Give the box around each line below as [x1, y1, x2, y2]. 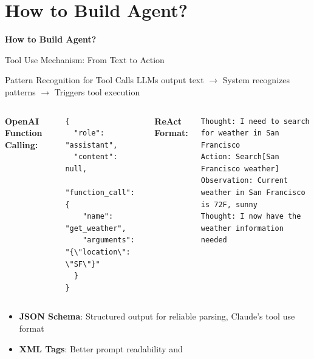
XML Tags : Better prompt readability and [19, 342, 183, 355]
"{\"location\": [65, 248, 131, 257]
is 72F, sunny [200, 200, 258, 209]
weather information [200, 224, 284, 233]
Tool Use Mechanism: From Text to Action [5, 53, 165, 66]
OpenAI [5, 114, 39, 127]
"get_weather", [65, 224, 126, 233]
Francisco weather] [200, 164, 279, 173]
